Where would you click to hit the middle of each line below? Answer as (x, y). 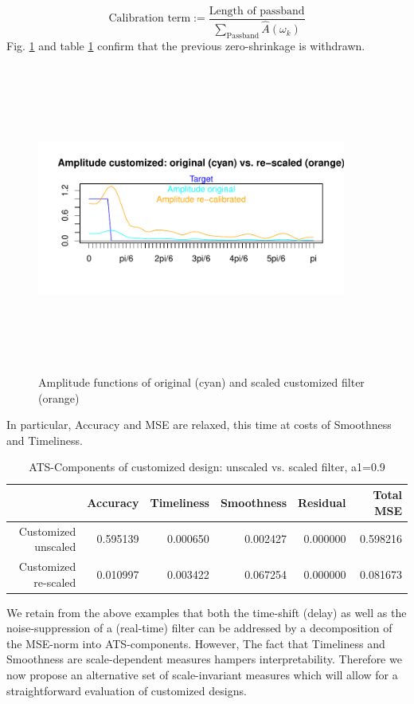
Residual (322, 502)
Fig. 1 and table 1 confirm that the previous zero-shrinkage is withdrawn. (186, 45)
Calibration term (150, 19)
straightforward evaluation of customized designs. (127, 690)
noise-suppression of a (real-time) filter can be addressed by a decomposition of (199, 628)
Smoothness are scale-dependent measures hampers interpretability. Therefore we (204, 659)
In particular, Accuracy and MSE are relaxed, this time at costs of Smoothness (199, 425)
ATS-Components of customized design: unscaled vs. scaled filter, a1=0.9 (207, 467)
